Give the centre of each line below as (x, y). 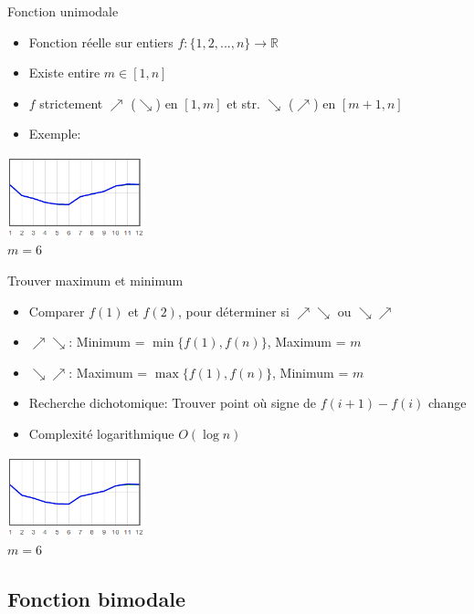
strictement (71, 103)
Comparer (57, 311)
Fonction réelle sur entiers (101, 42)
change (447, 403)
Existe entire (64, 73)
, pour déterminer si (233, 311)
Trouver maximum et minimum (95, 281)
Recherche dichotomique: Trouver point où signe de (173, 403)
